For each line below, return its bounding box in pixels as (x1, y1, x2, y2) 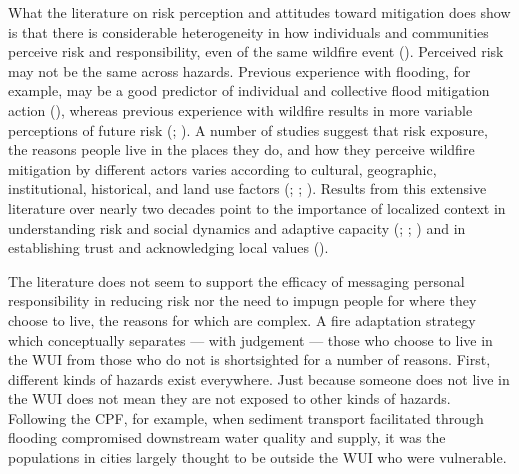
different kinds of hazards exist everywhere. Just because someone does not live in (8, 368, 510, 389)
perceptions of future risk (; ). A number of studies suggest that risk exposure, (8, 119, 488, 140)
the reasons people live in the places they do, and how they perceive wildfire (8, 139, 475, 160)
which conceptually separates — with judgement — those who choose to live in (8, 329, 493, 350)
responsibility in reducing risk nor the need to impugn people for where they (8, 290, 477, 311)
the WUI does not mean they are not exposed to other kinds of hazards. (8, 388, 451, 409)
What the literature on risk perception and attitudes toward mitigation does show (8, 2, 511, 22)
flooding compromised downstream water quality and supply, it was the (8, 427, 446, 448)
